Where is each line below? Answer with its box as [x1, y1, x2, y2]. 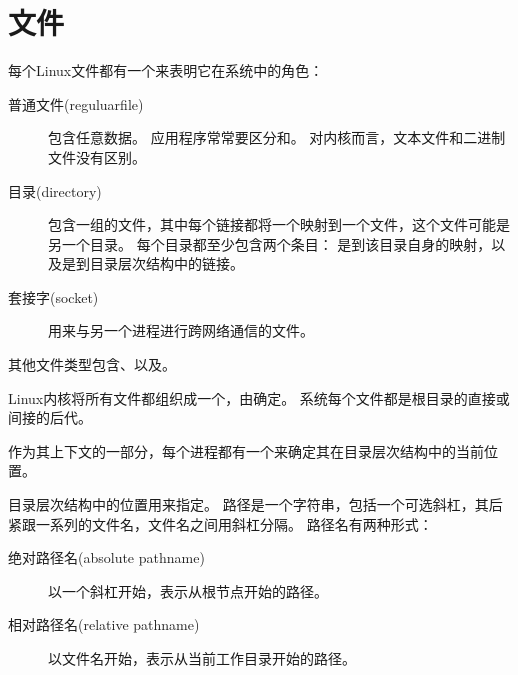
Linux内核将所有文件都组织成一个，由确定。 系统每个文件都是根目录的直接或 [8, 387, 510, 408]
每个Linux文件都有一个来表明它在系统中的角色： [8, 60, 324, 81]
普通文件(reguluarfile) [8, 93, 144, 114]
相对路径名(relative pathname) [8, 614, 200, 635]
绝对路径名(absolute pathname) [8, 547, 205, 568]
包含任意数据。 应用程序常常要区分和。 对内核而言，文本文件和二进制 [48, 127, 506, 148]
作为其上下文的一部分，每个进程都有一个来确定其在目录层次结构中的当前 [8, 440, 484, 461]
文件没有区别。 [48, 146, 146, 167]
